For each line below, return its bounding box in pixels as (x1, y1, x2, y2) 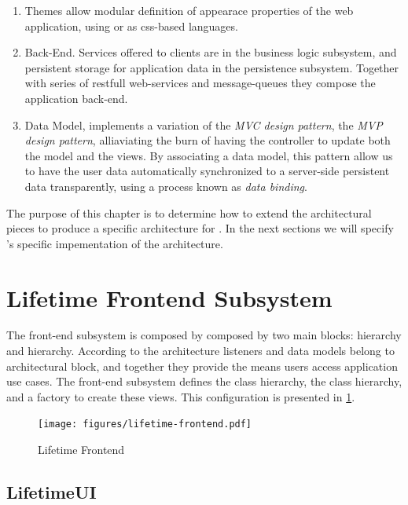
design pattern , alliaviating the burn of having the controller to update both (24, 132, 391, 148)
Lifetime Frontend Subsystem (6, 281, 333, 313)
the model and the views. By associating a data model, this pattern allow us (24, 147, 393, 163)
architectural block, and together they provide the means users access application (6, 357, 398, 374)
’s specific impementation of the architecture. (6, 235, 223, 251)
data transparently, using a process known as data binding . (24, 177, 307, 194)
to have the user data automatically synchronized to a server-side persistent (24, 163, 390, 179)
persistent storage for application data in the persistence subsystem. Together (24, 59, 399, 75)
